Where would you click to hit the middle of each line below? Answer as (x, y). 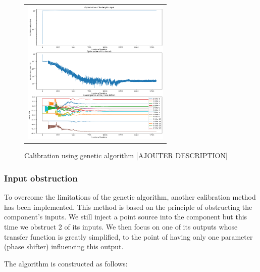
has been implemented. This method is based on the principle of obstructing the (128, 207)
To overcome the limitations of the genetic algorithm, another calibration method (130, 197)
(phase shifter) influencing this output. (64, 246)
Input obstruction (41, 178)
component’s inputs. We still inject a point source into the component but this (126, 217)
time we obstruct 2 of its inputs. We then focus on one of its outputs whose (121, 226)
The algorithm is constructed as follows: (66, 263)
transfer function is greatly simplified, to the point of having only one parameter (128, 236)
